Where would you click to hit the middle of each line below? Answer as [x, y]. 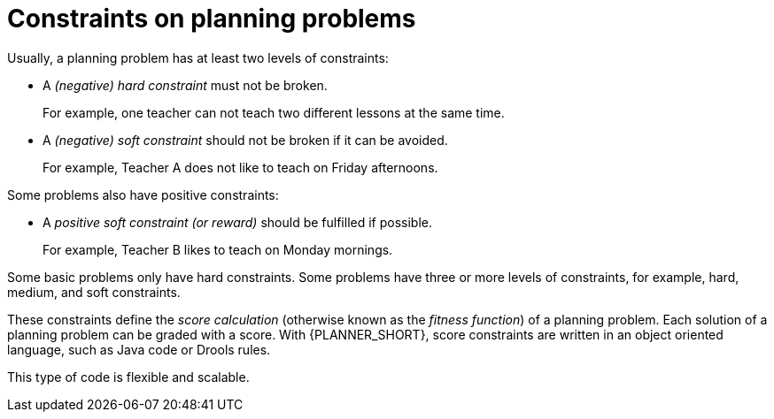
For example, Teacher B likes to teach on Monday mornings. [218, 249]
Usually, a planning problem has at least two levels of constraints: [198, 57]
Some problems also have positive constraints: [143, 194]
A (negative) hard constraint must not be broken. [185, 85]
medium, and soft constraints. [94, 292]
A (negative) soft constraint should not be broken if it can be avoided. [245, 140]
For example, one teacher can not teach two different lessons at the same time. [274, 112]
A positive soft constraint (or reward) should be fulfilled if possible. [237, 222]
